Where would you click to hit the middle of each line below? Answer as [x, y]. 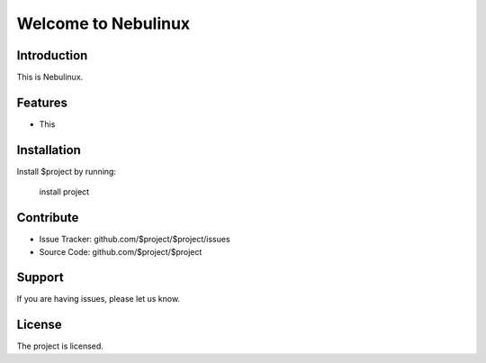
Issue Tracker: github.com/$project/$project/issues [135, 240]
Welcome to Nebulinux [103, 23]
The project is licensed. [60, 346]
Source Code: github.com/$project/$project [121, 251]
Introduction [52, 55]
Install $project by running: [67, 171]
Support [40, 278]
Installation [49, 150]
